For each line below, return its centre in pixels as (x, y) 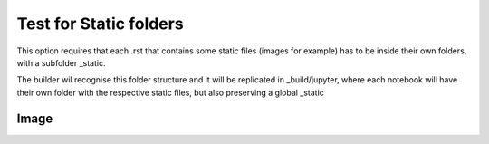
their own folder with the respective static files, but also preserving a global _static (171, 92)
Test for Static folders (101, 24)
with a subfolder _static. (61, 62)
